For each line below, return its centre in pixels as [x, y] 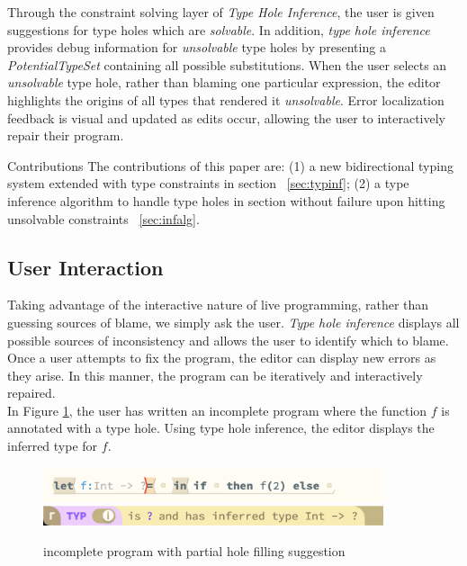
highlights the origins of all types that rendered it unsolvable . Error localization [226, 99]
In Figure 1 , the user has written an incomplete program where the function [217, 410]
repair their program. [66, 135]
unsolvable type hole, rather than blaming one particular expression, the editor [224, 82]
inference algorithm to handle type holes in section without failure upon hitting [226, 200]
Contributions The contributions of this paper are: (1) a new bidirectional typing [230, 165]
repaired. [31, 393]
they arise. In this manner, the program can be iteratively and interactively [215, 375]
